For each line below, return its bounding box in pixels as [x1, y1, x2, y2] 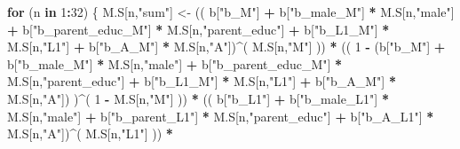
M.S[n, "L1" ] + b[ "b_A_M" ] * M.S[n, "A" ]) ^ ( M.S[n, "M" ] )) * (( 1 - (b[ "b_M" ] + [7, 37, 446, 56]
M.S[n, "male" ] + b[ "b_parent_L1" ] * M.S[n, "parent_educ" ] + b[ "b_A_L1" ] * [7, 106, 434, 125]
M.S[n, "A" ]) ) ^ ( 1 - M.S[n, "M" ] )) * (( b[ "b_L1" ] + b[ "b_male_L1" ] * [7, 89, 389, 107]
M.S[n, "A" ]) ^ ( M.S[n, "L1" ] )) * [7, 124, 173, 143]
